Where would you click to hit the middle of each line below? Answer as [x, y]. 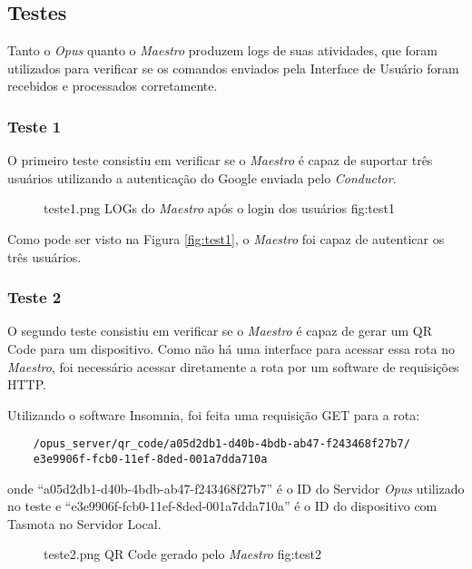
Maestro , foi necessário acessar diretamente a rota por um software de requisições [233, 366]
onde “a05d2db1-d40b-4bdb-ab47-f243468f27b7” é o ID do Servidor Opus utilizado [236, 488]
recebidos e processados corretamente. [113, 86]
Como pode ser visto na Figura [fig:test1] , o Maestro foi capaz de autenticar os [226, 238]
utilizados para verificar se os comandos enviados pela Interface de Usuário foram [233, 68]
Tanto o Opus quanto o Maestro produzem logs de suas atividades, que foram [222, 50]
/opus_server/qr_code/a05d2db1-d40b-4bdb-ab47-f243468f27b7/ [221, 444]
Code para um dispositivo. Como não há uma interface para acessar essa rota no [231, 348]
